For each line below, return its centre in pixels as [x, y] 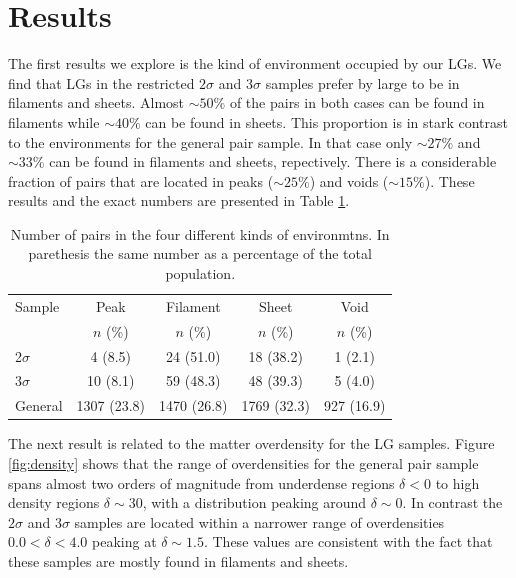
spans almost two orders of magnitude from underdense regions [201, 482]
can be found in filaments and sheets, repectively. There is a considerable [273, 161]
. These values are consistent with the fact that [348, 541]
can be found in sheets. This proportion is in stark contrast [326, 121]
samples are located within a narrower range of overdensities [259, 521]
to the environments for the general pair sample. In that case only [210, 141]
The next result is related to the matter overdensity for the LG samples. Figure [251, 443]
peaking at [124, 541]
